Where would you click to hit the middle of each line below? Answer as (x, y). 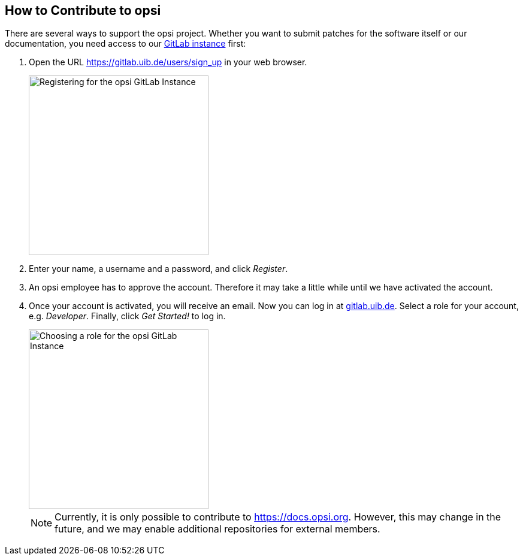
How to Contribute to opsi (83, 10)
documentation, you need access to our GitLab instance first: (126, 44)
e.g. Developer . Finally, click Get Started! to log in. (127, 316)
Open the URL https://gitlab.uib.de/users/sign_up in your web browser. (168, 62)
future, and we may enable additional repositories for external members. (217, 529)
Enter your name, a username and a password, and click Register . (158, 269)
